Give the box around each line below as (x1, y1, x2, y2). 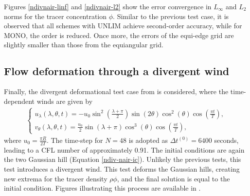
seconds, (214, 135, 239, 145)
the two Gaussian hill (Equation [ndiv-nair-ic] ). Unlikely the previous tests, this (4, 154, 241, 164)
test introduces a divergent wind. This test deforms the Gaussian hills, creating (4, 163, 240, 174)
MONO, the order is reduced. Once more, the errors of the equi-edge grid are (4, 30, 234, 40)
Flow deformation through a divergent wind (4, 63, 230, 78)
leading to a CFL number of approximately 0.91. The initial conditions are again (4, 144, 245, 155)
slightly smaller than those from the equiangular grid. (4, 39, 163, 50)
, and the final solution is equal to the (117, 173, 230, 183)
